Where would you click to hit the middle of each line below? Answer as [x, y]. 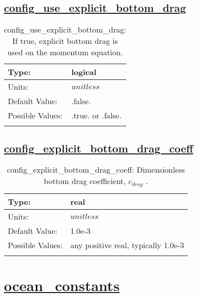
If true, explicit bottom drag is [65, 41]
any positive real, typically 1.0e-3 [127, 245]
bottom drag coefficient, [85, 181]
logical [84, 72]
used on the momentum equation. [65, 52]
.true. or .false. [97, 115]
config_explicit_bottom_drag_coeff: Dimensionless [96, 170]
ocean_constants [62, 285]
